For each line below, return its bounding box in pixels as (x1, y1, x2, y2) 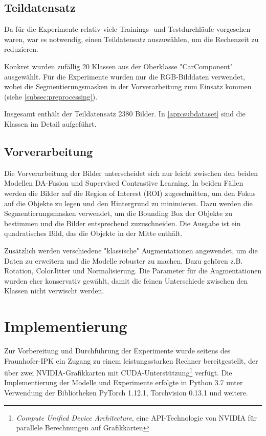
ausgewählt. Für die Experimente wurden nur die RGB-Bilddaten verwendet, (4, 71, 245, 82)
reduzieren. (4, 44, 38, 54)
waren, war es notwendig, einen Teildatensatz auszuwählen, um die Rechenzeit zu (4, 33, 259, 44)
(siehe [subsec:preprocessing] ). (4, 91, 98, 102)
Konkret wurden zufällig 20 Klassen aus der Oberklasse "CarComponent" (4, 61, 233, 71)
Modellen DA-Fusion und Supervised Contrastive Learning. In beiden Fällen (4, 177, 243, 188)
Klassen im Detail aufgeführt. (4, 118, 97, 129)
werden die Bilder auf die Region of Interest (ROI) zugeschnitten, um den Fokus (4, 187, 256, 198)
